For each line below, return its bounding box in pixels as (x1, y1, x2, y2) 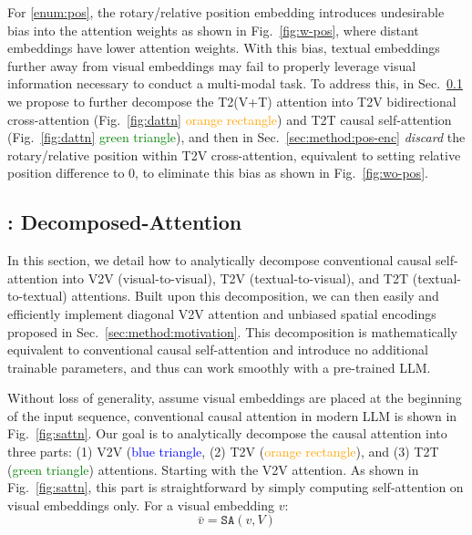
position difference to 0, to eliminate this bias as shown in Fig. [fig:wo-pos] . (7, 163, 428, 182)
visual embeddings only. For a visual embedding (7, 495, 274, 514)
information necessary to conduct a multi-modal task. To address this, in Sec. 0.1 (7, 74, 463, 93)
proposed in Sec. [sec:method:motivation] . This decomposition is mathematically (7, 322, 457, 341)
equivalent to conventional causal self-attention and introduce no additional (7, 340, 428, 359)
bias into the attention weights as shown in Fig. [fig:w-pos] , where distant (7, 20, 419, 39)
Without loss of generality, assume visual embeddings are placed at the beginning (7, 388, 462, 407)
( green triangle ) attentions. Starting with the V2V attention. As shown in (7, 459, 419, 478)
